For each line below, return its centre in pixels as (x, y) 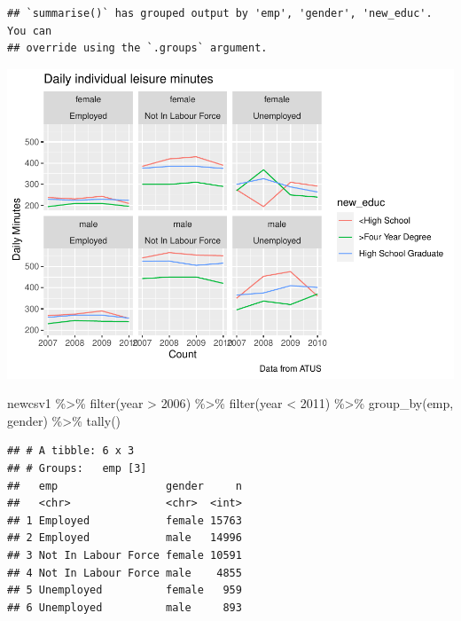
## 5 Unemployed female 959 (125, 590)
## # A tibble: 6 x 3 (71, 451)
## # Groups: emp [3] (77, 469)
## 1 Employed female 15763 (125, 520)
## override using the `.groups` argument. (137, 48)
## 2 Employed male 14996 (125, 538)
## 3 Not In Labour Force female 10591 (125, 556)
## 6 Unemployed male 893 (125, 607)
